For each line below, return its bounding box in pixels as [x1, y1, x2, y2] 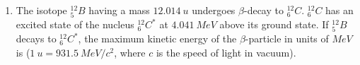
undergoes [192, 3, 236, 17]
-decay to [243, 3, 284, 17]
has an [325, 3, 354, 17]
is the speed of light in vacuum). [156, 45, 296, 59]
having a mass [88, 3, 150, 17]
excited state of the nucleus [16, 17, 134, 32]
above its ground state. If [219, 17, 329, 32]
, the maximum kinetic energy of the [78, 31, 237, 46]
